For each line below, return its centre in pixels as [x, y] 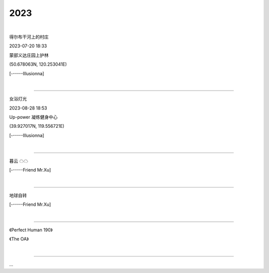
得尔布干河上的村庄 [29, 37]
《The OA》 [19, 239]
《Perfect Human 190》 [31, 230]
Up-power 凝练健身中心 [33, 117]
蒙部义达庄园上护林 [29, 55]
